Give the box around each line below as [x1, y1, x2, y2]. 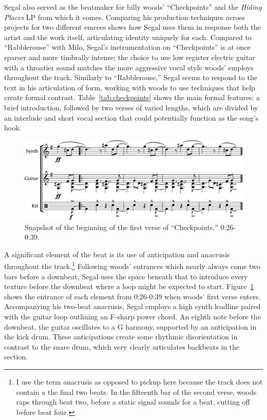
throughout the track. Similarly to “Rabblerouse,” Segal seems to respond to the [4, 72, 258, 83]
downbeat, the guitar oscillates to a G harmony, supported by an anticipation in [4, 321, 257, 332]
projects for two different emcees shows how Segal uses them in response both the [4, 22, 261, 32]
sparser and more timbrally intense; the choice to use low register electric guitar [4, 51, 255, 62]
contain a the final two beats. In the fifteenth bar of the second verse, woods [16, 386, 257, 397]
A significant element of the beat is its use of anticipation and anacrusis [4, 249, 230, 259]
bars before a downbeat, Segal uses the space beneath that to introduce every [4, 271, 248, 281]
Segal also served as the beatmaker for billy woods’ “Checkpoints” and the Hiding [4, 2, 262, 12]
